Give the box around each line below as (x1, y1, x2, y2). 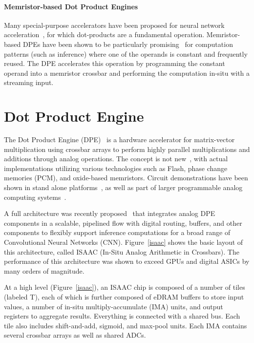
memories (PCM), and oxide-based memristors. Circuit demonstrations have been (4, 172, 248, 183)
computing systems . (4, 192, 66, 202)
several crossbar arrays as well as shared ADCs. (4, 330, 146, 340)
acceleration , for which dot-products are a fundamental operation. (4, 29, 205, 40)
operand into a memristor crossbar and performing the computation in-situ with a (4, 67, 250, 78)
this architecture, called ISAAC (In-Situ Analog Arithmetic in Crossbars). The (4, 246, 239, 257)
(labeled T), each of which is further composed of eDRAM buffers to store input (4, 291, 244, 301)
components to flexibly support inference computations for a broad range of (4, 227, 231, 237)
